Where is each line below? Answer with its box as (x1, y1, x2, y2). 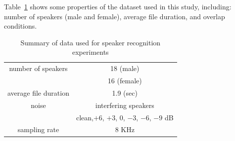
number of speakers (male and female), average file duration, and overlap (4, 11, 225, 21)
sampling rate (17, 124, 59, 135)
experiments (72, 47, 109, 57)
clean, (76, 112, 94, 122)
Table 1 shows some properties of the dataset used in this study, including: (4, 1, 232, 11)
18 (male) (110, 63, 140, 73)
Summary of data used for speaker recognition (20, 37, 161, 47)
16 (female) (107, 75, 142, 86)
